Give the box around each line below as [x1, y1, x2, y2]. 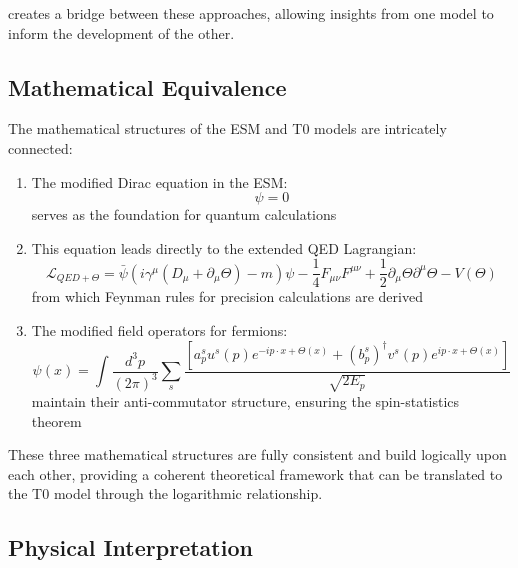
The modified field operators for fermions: [31, 320, 288, 341]
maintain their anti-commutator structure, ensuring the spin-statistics [31, 390, 460, 411]
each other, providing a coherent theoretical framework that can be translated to [8, 463, 503, 484]
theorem [31, 410, 82, 431]
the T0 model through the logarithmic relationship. [8, 483, 323, 504]
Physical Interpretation [8, 532, 253, 563]
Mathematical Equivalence [8, 71, 287, 102]
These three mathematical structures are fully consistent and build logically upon [8, 444, 507, 465]
